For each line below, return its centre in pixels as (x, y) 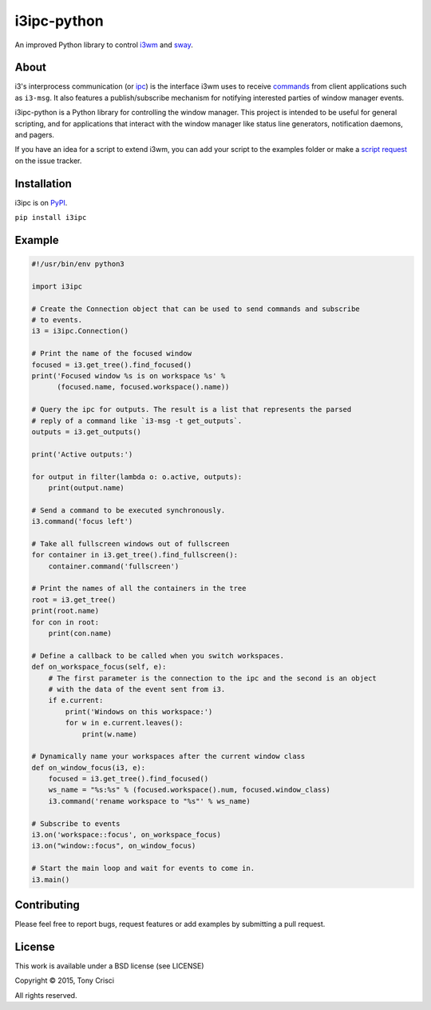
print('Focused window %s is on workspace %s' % (129, 376)
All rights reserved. (46, 995)
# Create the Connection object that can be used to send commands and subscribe (196, 309)
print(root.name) (65, 611)
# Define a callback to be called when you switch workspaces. (158, 655)
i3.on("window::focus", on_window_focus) (114, 846)
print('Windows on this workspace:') (139, 711)
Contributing (47, 905)
